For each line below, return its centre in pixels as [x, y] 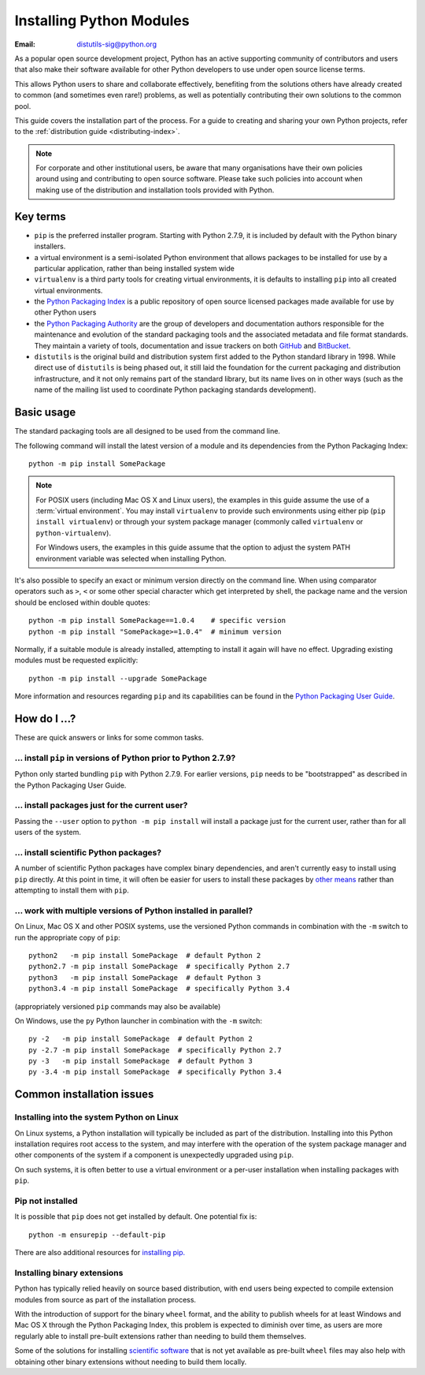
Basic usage [45, 413]
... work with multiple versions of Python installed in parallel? [134, 911]
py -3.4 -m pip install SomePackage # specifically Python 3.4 [155, 1072]
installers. [50, 246]
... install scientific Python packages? [88, 852]
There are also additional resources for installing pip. [100, 1253]
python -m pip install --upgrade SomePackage [118, 678]
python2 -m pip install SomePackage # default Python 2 [145, 955]
